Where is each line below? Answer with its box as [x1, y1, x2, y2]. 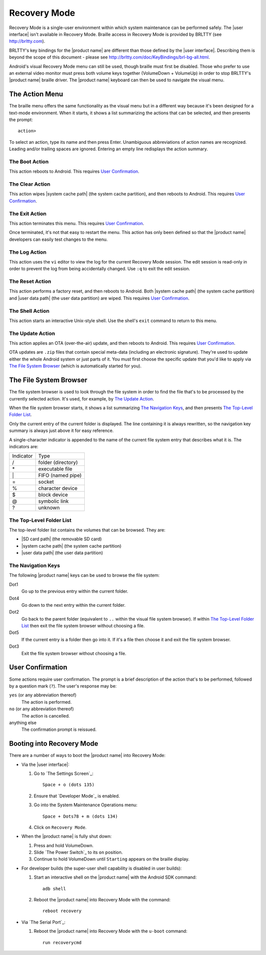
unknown [38, 504, 60, 511]
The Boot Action [9, 158, 49, 165]
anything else [9, 720, 37, 725]
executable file [38, 465, 72, 472]
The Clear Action [9, 181, 51, 188]
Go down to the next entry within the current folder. [21, 602, 126, 608]
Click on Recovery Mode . [33, 824, 87, 830]
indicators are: [9, 443, 39, 449]
